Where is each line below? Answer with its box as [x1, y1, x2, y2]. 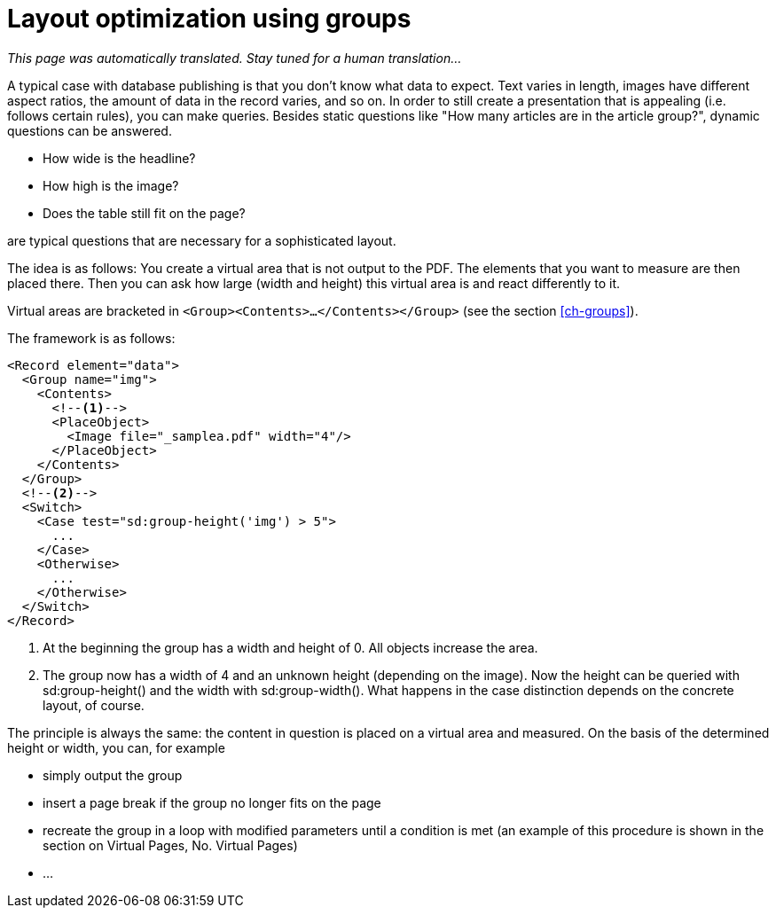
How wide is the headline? [43, 150, 196, 166]
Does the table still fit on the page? [43, 205, 246, 221]
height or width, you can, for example [7, 739, 225, 755]
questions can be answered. [7, 122, 172, 138]
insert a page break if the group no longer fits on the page [43, 794, 381, 810]
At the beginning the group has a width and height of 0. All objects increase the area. [43, 639, 538, 655]
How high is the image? [43, 177, 179, 193]
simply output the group [43, 767, 183, 783]
